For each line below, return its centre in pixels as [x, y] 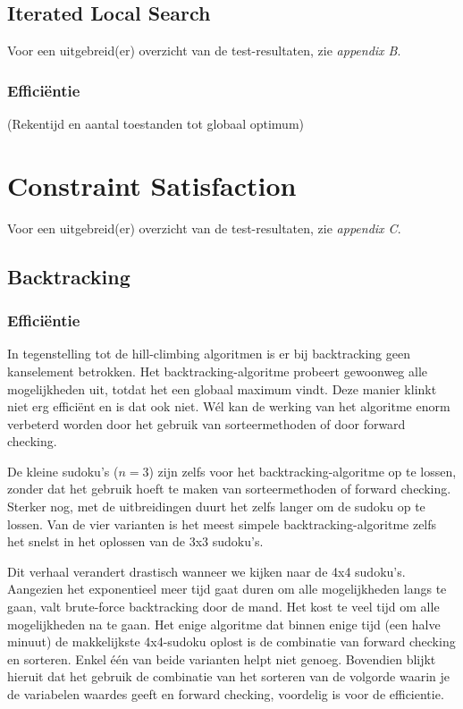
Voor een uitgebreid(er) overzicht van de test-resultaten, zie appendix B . [204, 51]
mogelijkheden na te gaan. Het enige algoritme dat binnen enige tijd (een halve [224, 624]
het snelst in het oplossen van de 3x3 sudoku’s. [135, 541]
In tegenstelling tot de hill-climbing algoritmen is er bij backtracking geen [209, 354]
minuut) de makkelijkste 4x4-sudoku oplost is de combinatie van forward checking [231, 641]
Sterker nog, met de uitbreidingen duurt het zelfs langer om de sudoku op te [216, 506]
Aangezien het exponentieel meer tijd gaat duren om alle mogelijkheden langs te [227, 589]
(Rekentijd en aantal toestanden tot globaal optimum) [156, 124]
